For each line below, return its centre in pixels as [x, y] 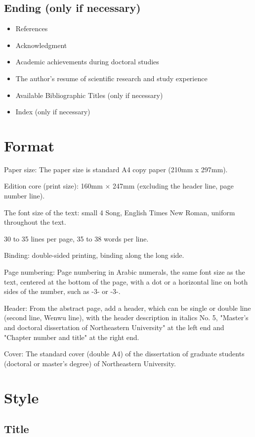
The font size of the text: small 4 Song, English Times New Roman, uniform [120, 212]
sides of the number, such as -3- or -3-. [62, 291]
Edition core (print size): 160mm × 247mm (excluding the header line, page [119, 186]
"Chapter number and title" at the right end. [72, 337]
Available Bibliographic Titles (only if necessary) [89, 95]
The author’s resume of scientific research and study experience [111, 78]
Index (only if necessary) [53, 112]
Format [29, 145]
